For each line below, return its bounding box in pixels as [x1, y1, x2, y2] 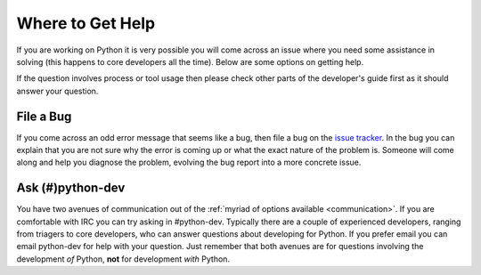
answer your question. [16, 85, 99, 96]
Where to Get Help [16, 13, 156, 33]
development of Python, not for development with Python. [16, 254, 231, 264]
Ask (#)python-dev [16, 181, 126, 196]
